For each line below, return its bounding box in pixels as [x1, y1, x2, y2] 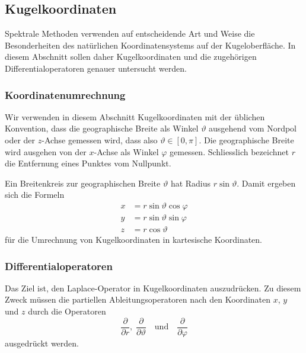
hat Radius [170, 176, 211, 189]
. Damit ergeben [237, 176, 296, 189]
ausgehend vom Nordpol [209, 122, 297, 134]
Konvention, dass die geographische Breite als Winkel [5, 122, 199, 134]
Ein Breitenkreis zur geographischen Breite [5, 176, 161, 189]
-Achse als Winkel [94, 145, 159, 158]
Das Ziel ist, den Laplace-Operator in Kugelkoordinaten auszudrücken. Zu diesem [5, 281, 301, 294]
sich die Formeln [5, 188, 65, 201]
